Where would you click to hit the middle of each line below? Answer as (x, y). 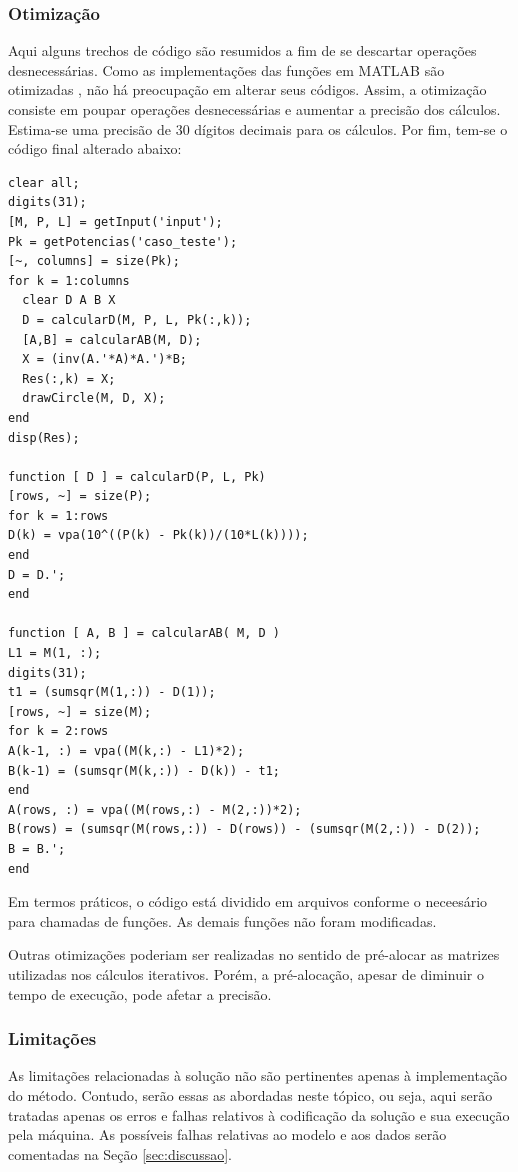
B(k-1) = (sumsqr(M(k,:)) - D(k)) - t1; (144, 770)
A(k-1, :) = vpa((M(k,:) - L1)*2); (126, 751)
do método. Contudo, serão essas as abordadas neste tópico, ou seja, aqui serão (250, 1094)
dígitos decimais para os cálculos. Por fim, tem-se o (351, 128)
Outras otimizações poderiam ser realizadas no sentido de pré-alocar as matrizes (254, 954)
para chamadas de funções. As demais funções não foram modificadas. (222, 920)
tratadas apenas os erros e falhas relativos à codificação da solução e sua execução (259, 1114)
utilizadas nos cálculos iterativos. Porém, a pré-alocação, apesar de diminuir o (246, 973)
